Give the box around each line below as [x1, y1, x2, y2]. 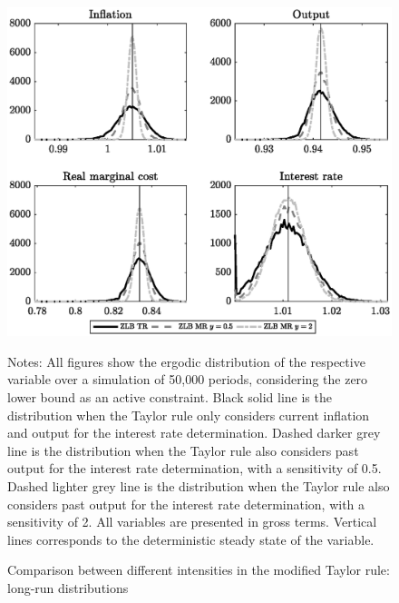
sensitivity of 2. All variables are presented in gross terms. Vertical [7, 512, 377, 531]
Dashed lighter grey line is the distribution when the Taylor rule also [7, 477, 390, 496]
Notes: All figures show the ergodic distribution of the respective [7, 351, 365, 371]
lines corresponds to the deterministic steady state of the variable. [7, 529, 375, 549]
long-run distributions [7, 578, 129, 598]
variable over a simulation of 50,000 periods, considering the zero [7, 370, 368, 389]
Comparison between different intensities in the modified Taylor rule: [7, 560, 390, 579]
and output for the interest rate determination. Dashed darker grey [7, 423, 381, 442]
